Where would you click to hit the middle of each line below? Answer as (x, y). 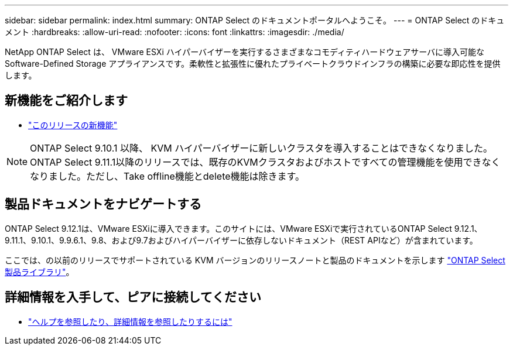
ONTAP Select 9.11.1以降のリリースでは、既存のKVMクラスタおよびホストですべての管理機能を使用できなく (265, 162)
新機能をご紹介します (66, 101)
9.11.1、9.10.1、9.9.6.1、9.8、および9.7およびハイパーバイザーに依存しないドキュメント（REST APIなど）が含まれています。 (241, 240)
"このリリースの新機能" (73, 125)
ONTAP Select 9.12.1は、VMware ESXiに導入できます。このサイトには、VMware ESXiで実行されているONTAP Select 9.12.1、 (244, 228)
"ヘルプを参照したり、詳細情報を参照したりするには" (130, 321)
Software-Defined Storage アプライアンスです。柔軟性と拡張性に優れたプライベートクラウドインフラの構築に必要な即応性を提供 (253, 64)
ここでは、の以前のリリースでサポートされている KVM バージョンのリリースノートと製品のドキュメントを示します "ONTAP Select (255, 260)
